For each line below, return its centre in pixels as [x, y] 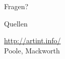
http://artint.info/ [32, 40]
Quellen [16, 23]
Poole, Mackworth [32, 50]
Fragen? [16, 6]
